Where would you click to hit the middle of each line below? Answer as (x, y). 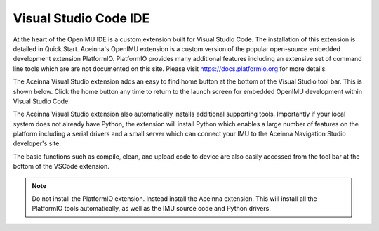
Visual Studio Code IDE (81, 18)
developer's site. (37, 143)
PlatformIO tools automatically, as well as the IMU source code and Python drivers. (152, 209)
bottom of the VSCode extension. (61, 166)
